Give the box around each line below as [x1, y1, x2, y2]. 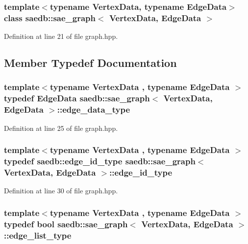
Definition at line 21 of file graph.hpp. [4, 31, 118, 41]
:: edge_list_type [4, 229, 72, 241]
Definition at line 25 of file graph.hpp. [4, 122, 118, 133]
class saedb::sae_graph [4, 11, 96, 24]
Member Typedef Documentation [4, 55, 177, 70]
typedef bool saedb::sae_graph [4, 217, 128, 230]
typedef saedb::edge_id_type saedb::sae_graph [4, 155, 196, 167]
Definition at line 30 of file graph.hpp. [4, 185, 118, 196]
